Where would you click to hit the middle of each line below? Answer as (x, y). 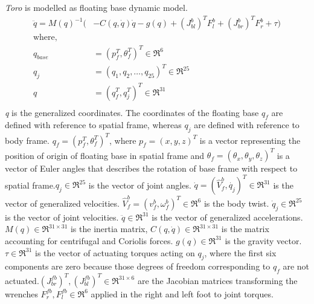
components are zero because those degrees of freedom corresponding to (138, 266)
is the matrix (245, 229)
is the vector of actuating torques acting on (115, 252)
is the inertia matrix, (109, 229)
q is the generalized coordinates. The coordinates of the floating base (132, 112)
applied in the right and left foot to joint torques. (182, 293)
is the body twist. (236, 203)
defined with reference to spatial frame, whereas (93, 125)
